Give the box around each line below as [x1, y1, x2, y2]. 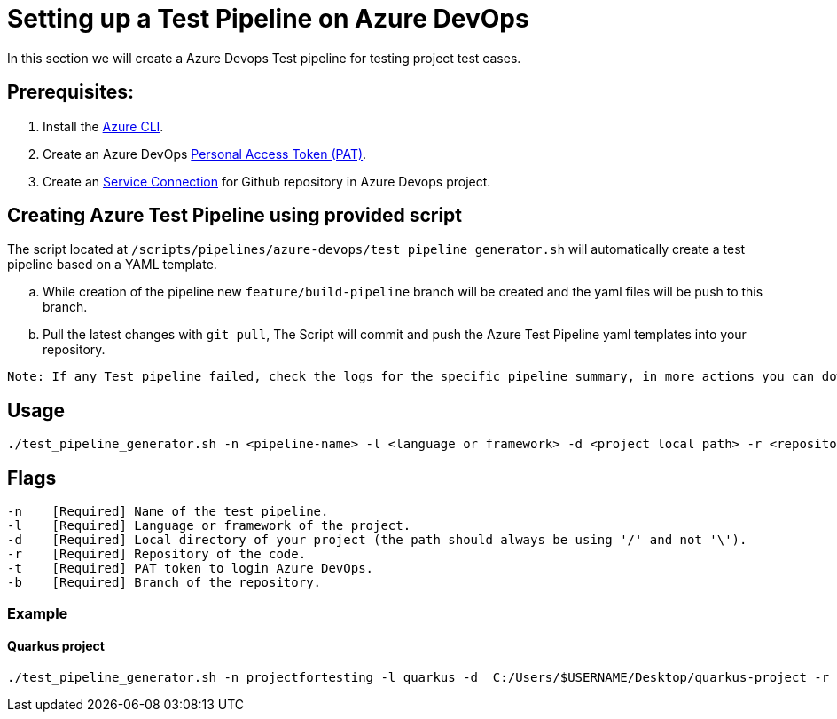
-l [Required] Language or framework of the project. [7, 518, 411, 533]
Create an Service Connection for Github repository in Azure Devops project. [43, 173, 491, 189]
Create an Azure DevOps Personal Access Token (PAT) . [43, 146, 367, 162]
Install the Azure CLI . [43, 118, 164, 134]
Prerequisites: [7, 81, 134, 104]
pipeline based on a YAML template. [7, 257, 217, 273]
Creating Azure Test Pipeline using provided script [7, 204, 463, 227]
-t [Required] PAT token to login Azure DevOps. [7, 561, 374, 576]
